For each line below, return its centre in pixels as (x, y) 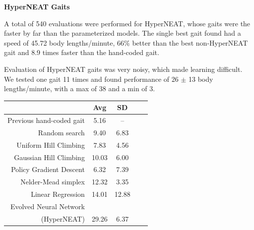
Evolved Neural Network (47, 206)
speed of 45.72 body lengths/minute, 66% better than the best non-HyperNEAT (126, 42)
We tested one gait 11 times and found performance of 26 (91, 79)
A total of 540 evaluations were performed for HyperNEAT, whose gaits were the (127, 23)
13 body (201, 79)
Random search (61, 132)
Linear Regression (58, 194)
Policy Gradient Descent (48, 169)
